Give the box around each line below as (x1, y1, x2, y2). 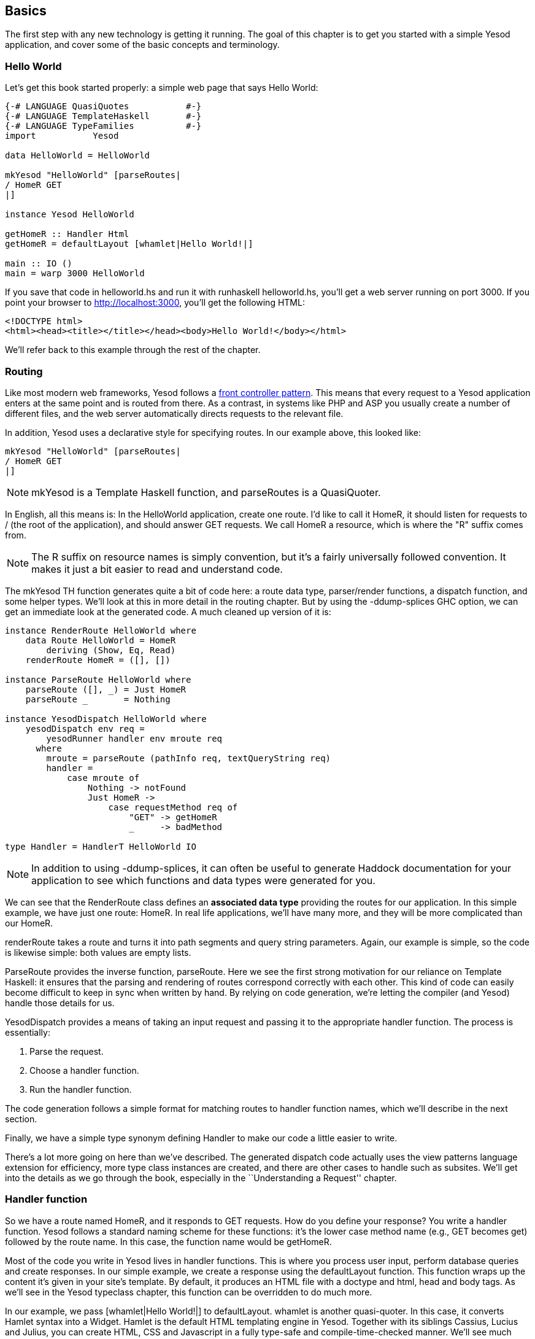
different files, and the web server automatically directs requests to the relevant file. (5, 408, 344, 419)
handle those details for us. (5, 997, 115, 1008)
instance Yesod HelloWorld (5, 209, 134, 220)
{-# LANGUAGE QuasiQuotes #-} (5, 101, 202, 112)
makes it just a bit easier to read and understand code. (31, 562, 283, 575)
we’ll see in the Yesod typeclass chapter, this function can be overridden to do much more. (5, 1286, 372, 1297)
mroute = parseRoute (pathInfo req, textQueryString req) (46, 753, 331, 763)
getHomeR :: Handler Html (5, 229, 129, 239)
